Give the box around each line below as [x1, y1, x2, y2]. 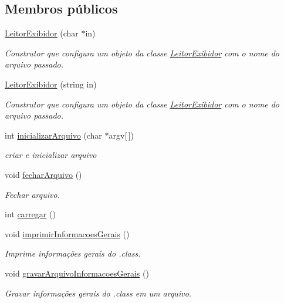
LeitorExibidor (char [5, 27, 79, 39]
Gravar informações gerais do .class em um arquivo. [5, 287, 192, 299]
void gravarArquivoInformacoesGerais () [5, 267, 149, 279]
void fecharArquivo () [5, 168, 82, 180]
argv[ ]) [109, 129, 134, 141]
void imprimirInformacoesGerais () [5, 227, 130, 240]
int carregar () [5, 208, 56, 220]
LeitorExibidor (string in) [5, 78, 97, 90]
